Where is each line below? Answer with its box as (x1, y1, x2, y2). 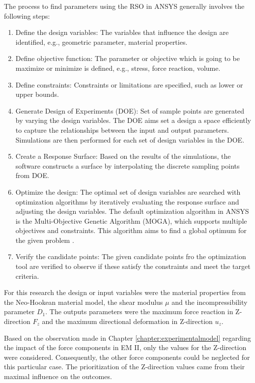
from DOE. (15, 170, 49, 180)
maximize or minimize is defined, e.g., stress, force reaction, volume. (15, 62, 221, 73)
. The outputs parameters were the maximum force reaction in (45, 306, 233, 317)
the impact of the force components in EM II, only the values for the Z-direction (4, 342, 247, 353)
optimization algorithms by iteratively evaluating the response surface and (15, 196, 239, 206)
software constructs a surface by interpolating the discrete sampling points (15, 160, 240, 171)
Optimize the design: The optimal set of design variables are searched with (15, 186, 241, 197)
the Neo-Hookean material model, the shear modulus (4, 296, 163, 307)
